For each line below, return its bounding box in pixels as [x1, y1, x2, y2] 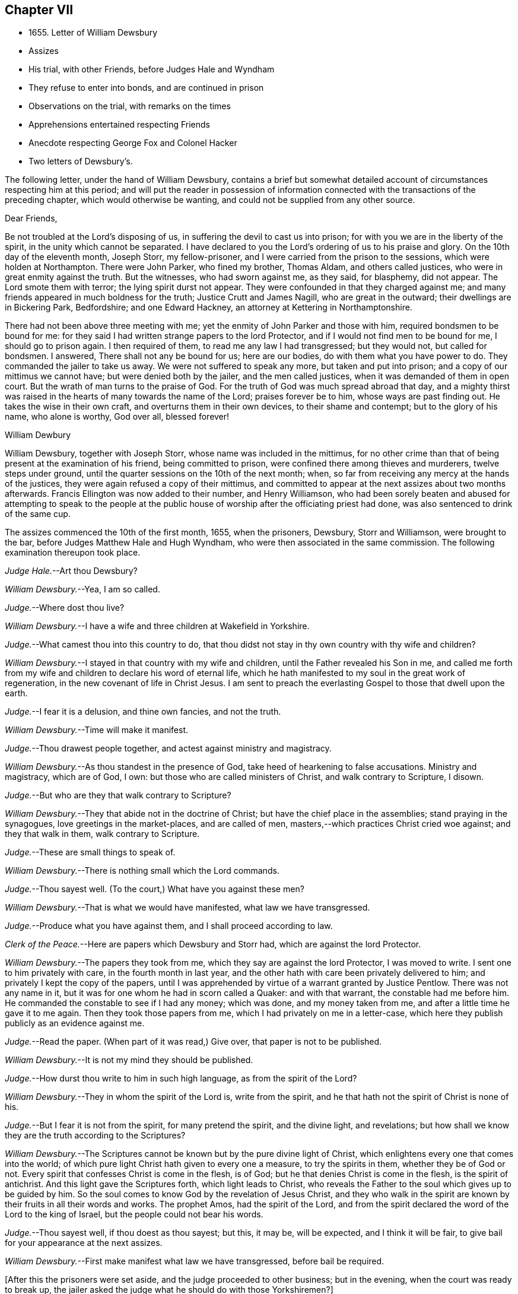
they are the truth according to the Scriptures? [5, 1130, 186, 1141]
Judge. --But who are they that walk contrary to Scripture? [5, 790, 231, 801]
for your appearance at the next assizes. [5, 1238, 163, 1248]
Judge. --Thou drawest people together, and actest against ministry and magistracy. [5, 743, 332, 754]
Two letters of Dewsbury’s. [28, 156, 133, 167]
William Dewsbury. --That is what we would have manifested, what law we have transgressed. [5, 902, 370, 913]
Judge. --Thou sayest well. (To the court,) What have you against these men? [5, 884, 304, 895]
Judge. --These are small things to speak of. [5, 847, 176, 858]
